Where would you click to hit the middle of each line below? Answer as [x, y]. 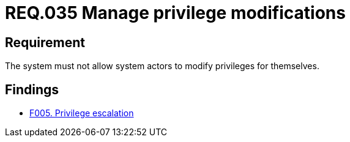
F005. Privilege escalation [82, 113]
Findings [32, 89]
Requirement [45, 42]
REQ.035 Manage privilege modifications [175, 13]
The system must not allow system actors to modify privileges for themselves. [162, 66]
